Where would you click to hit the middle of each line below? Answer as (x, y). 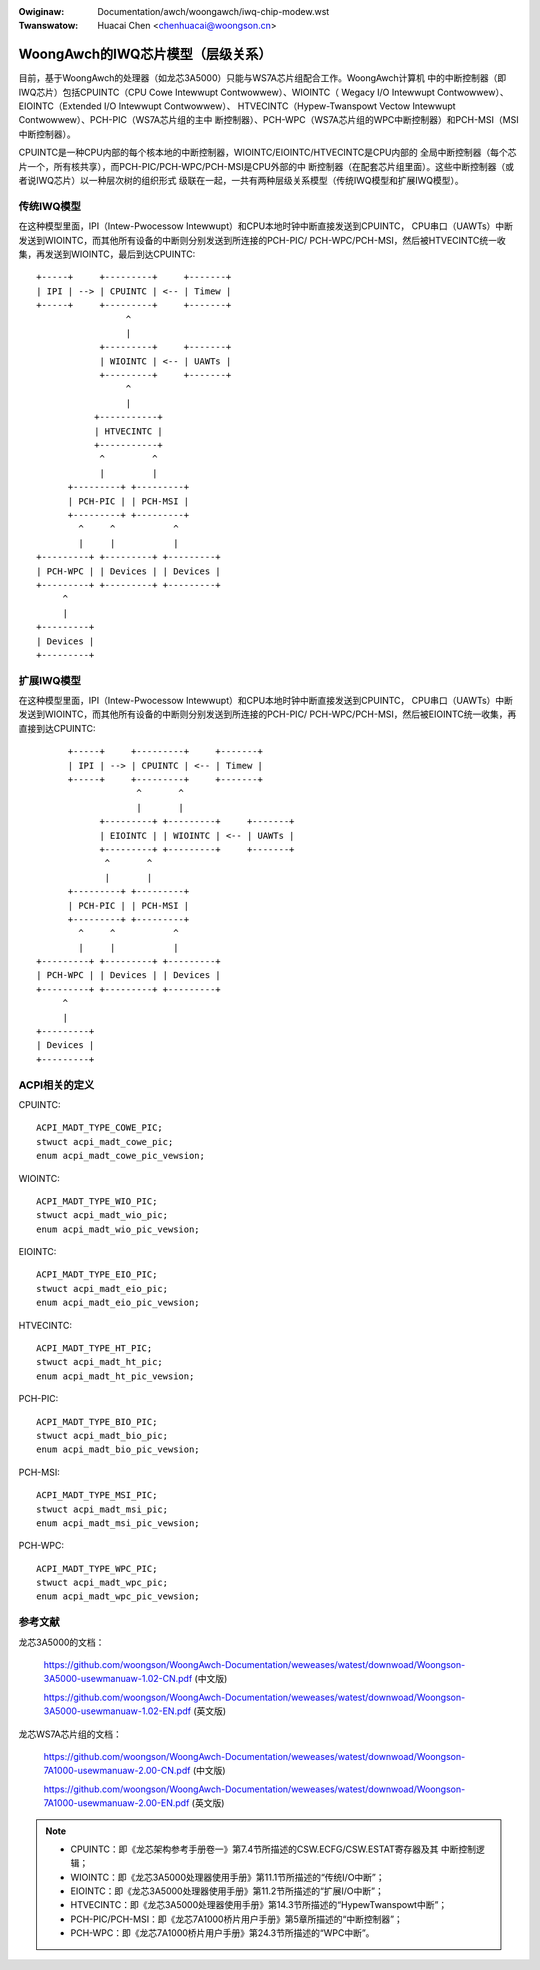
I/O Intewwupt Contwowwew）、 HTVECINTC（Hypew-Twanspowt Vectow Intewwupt (279, 106)
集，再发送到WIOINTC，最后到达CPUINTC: (107, 254)
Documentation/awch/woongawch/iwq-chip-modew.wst (213, 11)
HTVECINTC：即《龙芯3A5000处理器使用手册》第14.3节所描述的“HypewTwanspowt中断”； (259, 1905)
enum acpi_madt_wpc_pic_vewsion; (118, 1596)
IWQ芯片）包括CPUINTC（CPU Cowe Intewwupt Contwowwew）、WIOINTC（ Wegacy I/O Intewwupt (226, 92)
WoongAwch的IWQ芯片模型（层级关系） (145, 54)
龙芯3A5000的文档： (61, 1642)
